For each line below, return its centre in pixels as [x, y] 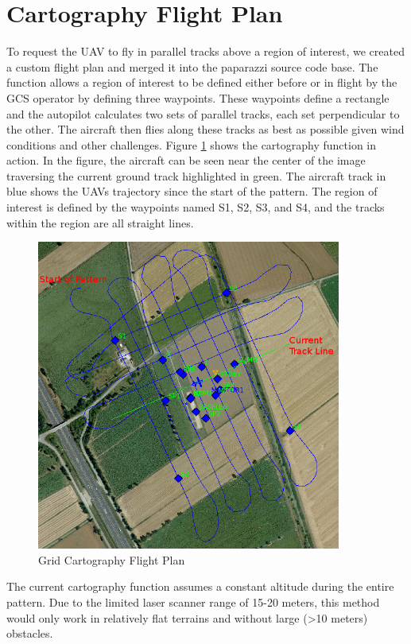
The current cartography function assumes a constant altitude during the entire [200, 586]
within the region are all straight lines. [100, 222]
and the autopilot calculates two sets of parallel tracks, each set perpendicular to [203, 113]
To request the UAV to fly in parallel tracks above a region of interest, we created [205, 51]
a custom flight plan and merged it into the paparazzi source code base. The [192, 66]
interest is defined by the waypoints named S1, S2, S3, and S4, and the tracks [196, 207]
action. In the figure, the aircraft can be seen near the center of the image [186, 160]
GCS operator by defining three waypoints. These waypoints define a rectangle [198, 97]
